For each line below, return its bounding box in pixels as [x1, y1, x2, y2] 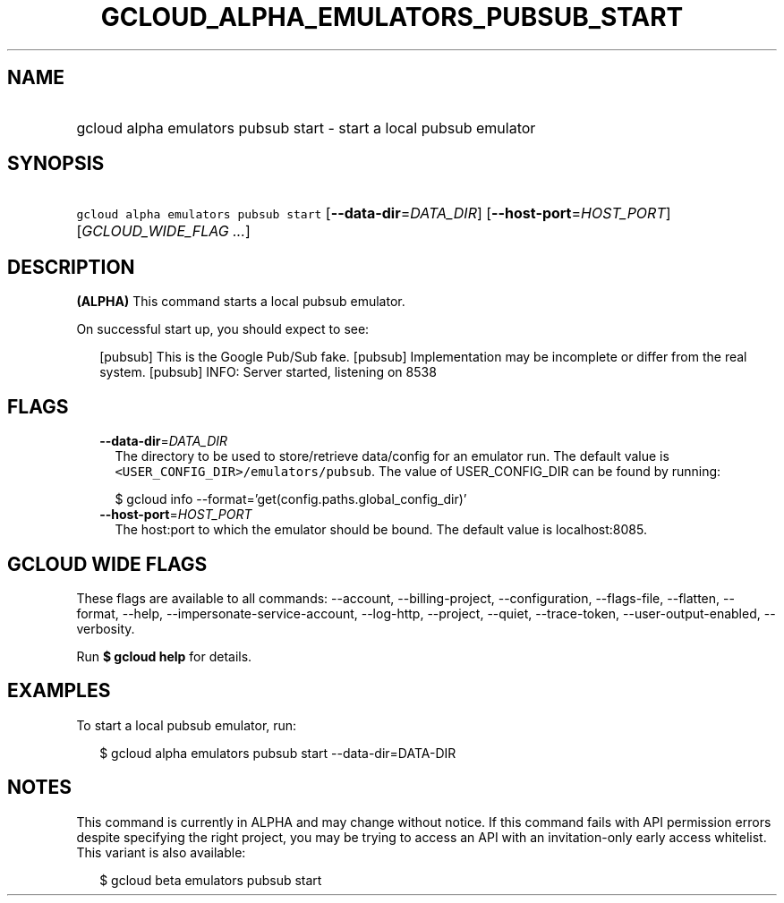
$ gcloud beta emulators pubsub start [99, 872, 322, 888]
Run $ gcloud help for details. [76, 648, 252, 664]
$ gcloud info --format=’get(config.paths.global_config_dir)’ [115, 491, 467, 507]
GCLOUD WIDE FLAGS [7, 552, 208, 575]
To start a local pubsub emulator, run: [76, 717, 297, 733]
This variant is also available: [76, 844, 246, 860]
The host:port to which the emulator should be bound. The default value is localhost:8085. [115, 522, 647, 538]
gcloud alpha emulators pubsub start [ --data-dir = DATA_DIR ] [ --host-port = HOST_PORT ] [76, 204, 671, 223]
